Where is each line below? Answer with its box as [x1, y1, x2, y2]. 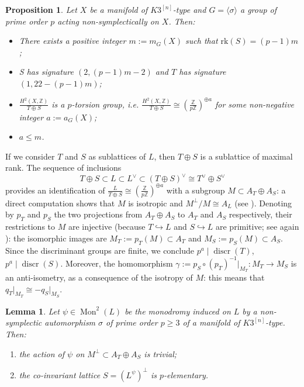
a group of [240, 4, 277, 15]
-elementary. [164, 368, 209, 381]
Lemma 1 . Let [5, 305, 60, 317]
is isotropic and [128, 196, 183, 209]
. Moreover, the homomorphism [60, 257, 173, 269]
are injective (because [68, 220, 146, 233]
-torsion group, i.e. [71, 98, 139, 110]
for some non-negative [215, 98, 295, 110]
